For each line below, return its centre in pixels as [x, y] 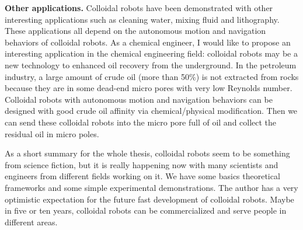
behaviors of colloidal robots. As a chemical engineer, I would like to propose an [148, 42]
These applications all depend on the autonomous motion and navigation [135, 31]
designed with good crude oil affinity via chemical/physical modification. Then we [151, 111]
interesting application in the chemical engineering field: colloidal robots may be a [151, 53]
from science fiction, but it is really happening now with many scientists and [142, 164]
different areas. [31, 222]
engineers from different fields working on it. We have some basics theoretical [142, 176]
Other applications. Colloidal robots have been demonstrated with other [139, 8]
